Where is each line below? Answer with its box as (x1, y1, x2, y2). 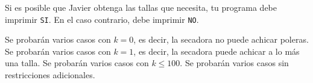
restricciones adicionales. (5, 69, 95, 81)
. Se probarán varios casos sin (180, 57, 289, 69)
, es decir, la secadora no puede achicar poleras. (133, 33, 309, 46)
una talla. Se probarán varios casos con (5, 57, 149, 69)
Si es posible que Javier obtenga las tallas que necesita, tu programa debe (5, 1, 277, 13)
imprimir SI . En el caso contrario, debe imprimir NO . (5, 13, 199, 25)
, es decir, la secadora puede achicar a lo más (133, 45, 300, 57)
